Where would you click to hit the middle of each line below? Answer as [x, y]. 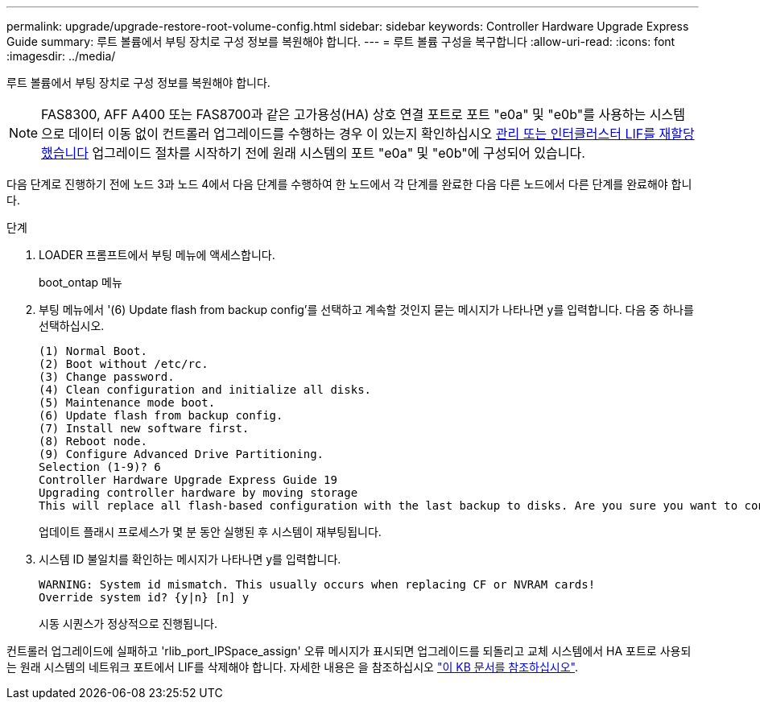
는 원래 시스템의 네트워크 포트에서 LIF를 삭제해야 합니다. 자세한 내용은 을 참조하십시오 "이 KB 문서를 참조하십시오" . [293, 667]
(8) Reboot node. [93, 441]
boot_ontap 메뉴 [81, 282]
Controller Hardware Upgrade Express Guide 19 [188, 480]
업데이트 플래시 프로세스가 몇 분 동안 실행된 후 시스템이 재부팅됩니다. [210, 532]
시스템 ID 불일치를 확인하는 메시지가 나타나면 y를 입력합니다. [190, 559]
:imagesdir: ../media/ [61, 56]
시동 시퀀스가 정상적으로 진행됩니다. [128, 623]
